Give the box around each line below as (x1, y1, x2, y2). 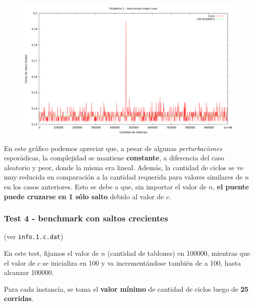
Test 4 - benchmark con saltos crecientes (4, 212, 168, 224)
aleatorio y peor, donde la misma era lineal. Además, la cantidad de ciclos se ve (4, 162, 244, 172)
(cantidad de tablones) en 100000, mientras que (107, 248, 251, 258)
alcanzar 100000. (4, 267, 54, 277)
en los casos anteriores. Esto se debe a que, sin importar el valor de (4, 181, 207, 191)
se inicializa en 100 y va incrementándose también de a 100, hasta (42, 257, 241, 268)
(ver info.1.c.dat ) (4, 231, 63, 242)
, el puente (213, 181, 249, 191)
